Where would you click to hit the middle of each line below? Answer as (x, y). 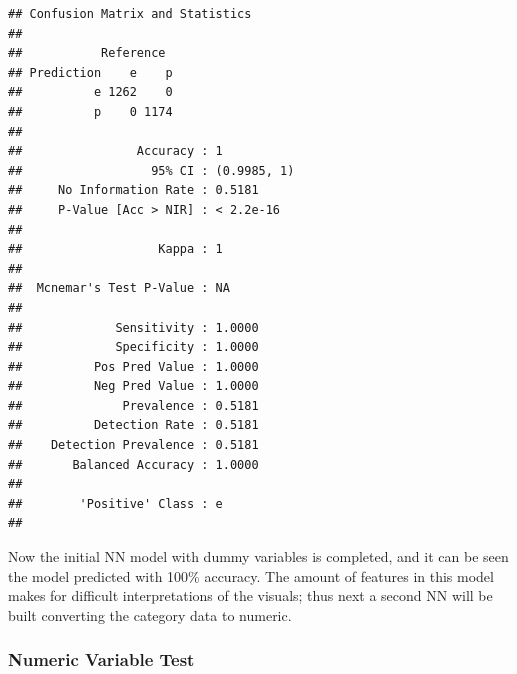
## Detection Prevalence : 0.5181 (133, 445)
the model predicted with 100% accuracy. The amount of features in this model (251, 575)
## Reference (87, 53)
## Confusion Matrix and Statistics (130, 14)
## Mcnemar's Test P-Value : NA (119, 288)
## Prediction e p (90, 72)
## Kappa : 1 (115, 249)
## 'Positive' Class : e (115, 503)
